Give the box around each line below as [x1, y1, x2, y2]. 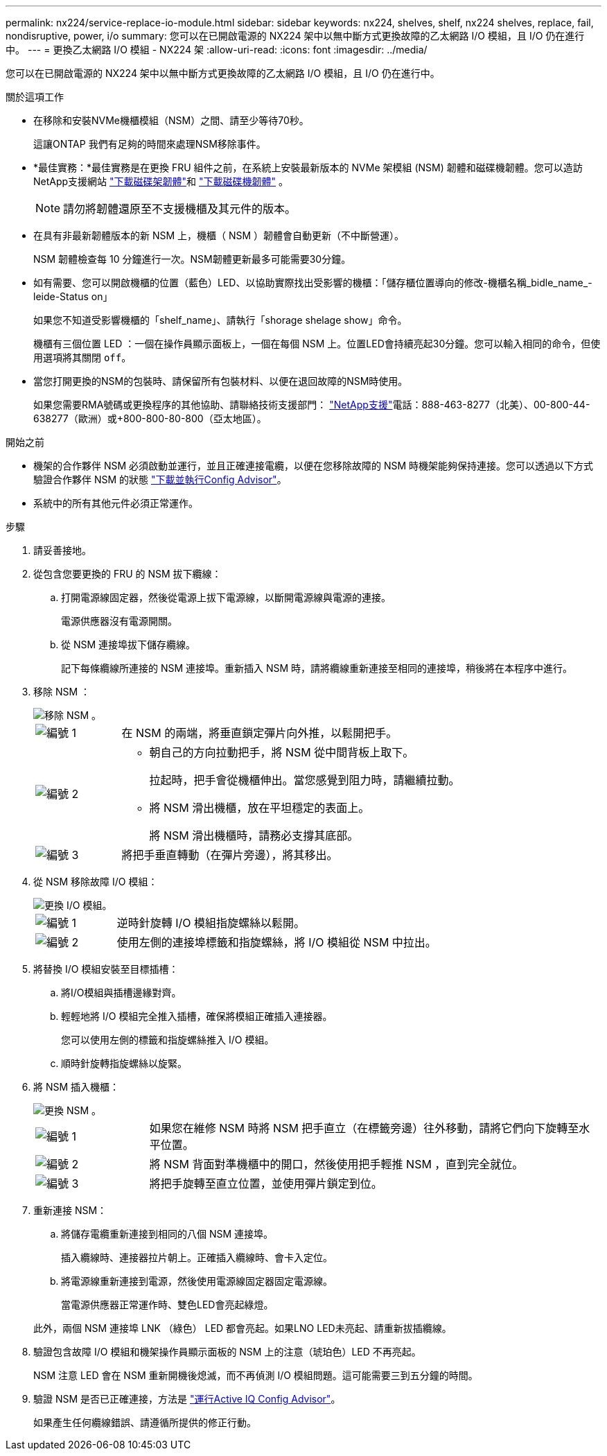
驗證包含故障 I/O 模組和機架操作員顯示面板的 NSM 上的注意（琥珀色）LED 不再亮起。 [33, 1346, 421, 1358]
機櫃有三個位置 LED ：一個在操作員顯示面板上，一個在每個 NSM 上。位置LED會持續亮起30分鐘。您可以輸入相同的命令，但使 [33, 338, 601, 349]
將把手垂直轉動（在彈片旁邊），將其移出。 [121, 848, 338, 862]
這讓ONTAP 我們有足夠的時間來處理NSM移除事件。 [33, 138, 266, 150]
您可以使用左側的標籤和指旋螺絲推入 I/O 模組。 [61, 1034, 274, 1046]
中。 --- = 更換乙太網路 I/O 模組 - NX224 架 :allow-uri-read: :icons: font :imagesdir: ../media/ [6, 44, 428, 55]
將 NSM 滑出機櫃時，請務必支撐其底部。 [149, 829, 359, 842]
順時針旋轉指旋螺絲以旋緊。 [61, 1057, 187, 1069]
